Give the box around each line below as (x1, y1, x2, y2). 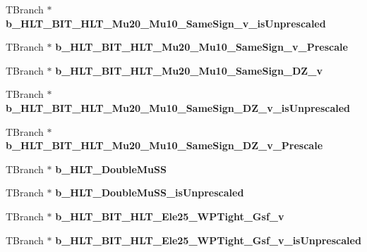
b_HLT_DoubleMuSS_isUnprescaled (55, 185, 244, 200)
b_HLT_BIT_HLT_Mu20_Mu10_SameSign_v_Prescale (55, 39, 348, 54)
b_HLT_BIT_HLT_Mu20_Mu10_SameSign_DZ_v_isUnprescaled (6, 100, 351, 115)
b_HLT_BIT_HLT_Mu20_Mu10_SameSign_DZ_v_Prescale (6, 138, 323, 153)
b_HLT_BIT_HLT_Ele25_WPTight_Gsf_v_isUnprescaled (55, 232, 361, 247)
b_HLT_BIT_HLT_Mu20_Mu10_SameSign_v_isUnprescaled (6, 15, 326, 30)
